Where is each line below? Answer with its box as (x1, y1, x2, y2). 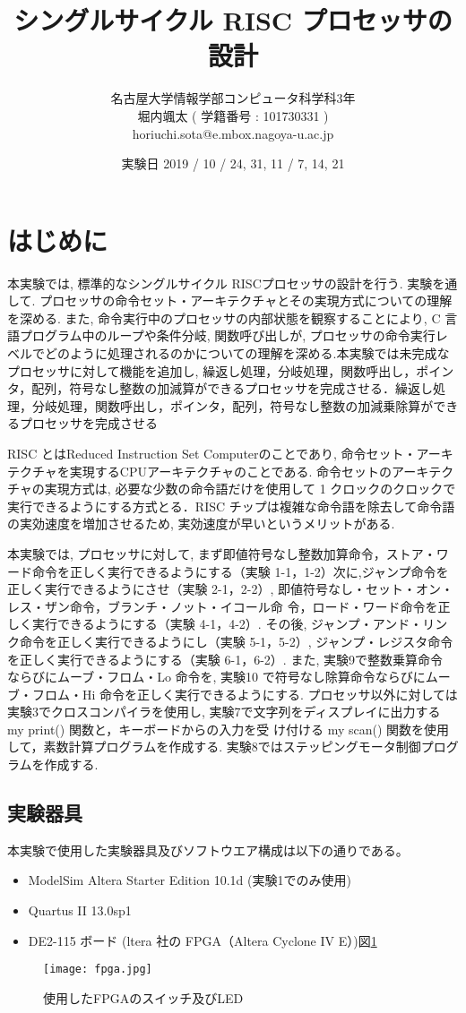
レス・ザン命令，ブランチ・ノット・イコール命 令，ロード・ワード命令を (7, 597, 438, 615)
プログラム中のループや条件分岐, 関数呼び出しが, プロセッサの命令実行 (19, 326, 436, 345)
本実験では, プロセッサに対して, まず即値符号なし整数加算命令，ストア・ (7, 544, 436, 562)
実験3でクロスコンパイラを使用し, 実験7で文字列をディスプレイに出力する (7, 702, 441, 721)
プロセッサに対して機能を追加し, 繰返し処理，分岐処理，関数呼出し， (7, 361, 417, 380)
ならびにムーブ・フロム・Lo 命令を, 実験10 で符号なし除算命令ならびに (7, 667, 426, 686)
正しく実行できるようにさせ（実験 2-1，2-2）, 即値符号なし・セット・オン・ (7, 579, 453, 598)
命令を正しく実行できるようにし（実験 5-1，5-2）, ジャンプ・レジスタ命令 (19, 631, 453, 650)
